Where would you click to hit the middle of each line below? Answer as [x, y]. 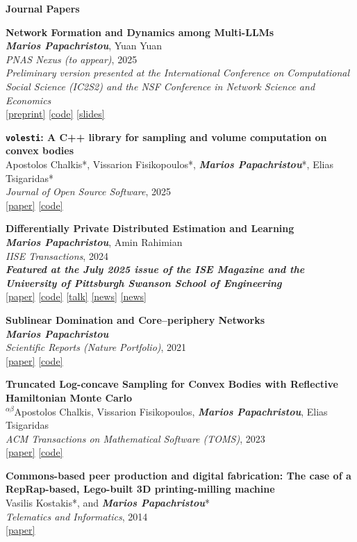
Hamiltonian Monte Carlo [69, 397]
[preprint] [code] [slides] [55, 114]
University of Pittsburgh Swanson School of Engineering [144, 282]
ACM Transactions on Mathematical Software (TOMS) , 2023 [135, 438]
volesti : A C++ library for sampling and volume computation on [166, 137]
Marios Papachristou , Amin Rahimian [94, 241]
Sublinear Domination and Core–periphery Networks [135, 319]
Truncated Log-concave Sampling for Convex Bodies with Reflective [172, 384]
